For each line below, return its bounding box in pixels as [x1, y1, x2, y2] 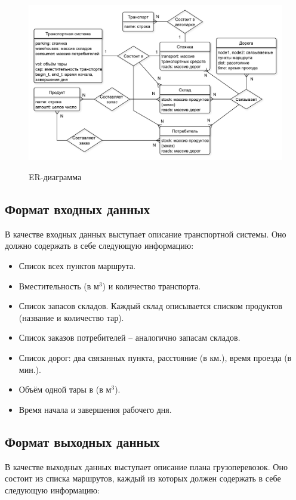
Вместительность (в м [18, 279, 99, 292]
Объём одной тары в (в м [18, 383, 112, 396]
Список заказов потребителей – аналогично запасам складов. [18, 331, 240, 344]
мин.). [18, 363, 41, 375]
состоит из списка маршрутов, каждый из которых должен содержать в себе [5, 472, 281, 484]
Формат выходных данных [5, 432, 160, 450]
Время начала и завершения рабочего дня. [18, 403, 172, 415]
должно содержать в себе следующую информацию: [5, 239, 194, 252]
